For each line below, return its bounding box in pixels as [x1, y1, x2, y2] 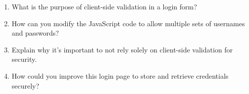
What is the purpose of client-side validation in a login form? [11, 1, 197, 11]
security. [11, 54, 37, 64]
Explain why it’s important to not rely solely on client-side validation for [11, 44, 233, 54]
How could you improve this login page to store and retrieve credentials [11, 70, 229, 81]
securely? [11, 80, 40, 91]
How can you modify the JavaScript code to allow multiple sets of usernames [11, 18, 245, 28]
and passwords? [11, 28, 59, 38]
